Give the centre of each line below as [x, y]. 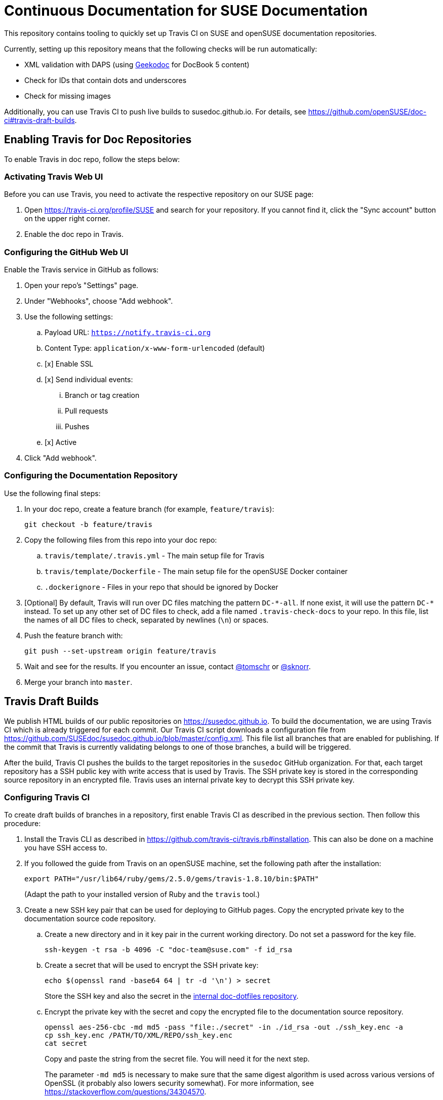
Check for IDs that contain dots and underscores [106, 80]
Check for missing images [68, 96]
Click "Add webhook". [61, 458]
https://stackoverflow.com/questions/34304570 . [126, 1092]
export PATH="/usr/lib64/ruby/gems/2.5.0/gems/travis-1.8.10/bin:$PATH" [172, 879]
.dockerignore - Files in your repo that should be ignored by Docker [162, 587]
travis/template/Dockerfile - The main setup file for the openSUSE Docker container [196, 571]
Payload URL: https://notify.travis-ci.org [128, 333]
